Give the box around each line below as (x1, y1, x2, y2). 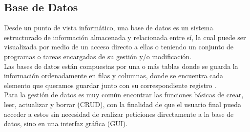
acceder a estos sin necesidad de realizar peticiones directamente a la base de (4, 109, 234, 119)
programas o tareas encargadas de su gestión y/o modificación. (4, 51, 191, 61)
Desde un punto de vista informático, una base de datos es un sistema (4, 22, 213, 33)
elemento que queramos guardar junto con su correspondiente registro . (4, 80, 216, 90)
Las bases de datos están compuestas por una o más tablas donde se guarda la (4, 61, 238, 71)
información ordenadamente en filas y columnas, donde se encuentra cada (4, 70, 224, 81)
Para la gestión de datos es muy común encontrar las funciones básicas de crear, (4, 89, 244, 100)
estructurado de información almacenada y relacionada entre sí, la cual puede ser (4, 32, 246, 42)
